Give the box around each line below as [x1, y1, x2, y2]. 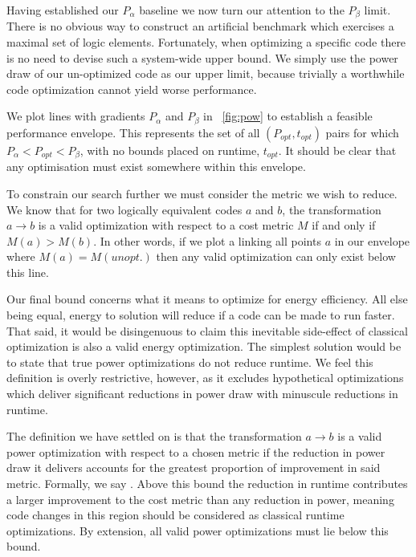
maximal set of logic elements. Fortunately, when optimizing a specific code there [6, 34, 406, 51]
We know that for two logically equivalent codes [6, 201, 243, 218]
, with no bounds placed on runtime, [80, 141, 260, 158]
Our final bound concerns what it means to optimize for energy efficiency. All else [6, 291, 408, 307]
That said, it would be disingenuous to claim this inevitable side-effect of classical [6, 322, 408, 339]
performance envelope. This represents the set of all [6, 124, 260, 140]
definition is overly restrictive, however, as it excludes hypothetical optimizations [6, 369, 404, 386]
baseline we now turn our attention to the [139, 2, 345, 18]
